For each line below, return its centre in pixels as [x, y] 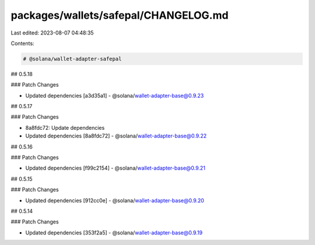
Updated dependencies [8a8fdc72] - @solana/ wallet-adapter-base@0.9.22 [116, 136]
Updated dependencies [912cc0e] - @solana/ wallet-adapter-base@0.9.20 [115, 200]
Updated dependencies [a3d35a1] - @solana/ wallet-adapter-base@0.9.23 [115, 95]
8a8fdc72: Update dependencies [65, 127]
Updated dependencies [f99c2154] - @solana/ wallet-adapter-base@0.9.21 [115, 168]
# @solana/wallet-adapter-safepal [72, 59]
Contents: [22, 43]
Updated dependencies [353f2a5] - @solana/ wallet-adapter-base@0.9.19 [114, 232]
